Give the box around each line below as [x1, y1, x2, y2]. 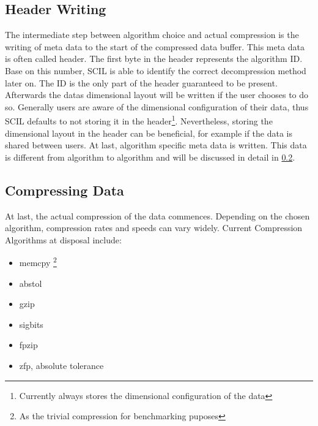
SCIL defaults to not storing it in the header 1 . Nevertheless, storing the [5, 113, 273, 127]
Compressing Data [5, 180, 124, 199]
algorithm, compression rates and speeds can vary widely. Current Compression [5, 221, 303, 234]
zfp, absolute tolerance [19, 359, 104, 371]
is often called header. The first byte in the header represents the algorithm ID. [5, 52, 303, 65]
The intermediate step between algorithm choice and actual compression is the [5, 28, 299, 41]
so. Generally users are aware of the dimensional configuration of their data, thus [5, 100, 309, 113]
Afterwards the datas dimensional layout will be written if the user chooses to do [5, 88, 309, 101]
